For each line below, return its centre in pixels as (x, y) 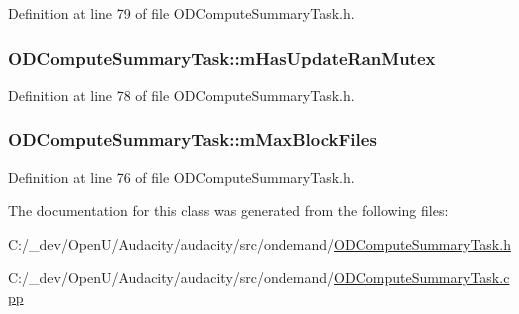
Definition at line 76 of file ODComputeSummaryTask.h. (181, 176)
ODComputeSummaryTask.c (422, 277)
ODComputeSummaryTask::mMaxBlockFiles (192, 139)
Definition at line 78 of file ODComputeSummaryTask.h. (181, 94)
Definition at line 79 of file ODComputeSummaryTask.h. (181, 13)
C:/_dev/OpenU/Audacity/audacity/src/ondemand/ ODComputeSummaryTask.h (259, 243)
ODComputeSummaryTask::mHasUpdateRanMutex (222, 57)
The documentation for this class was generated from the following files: (228, 210)
